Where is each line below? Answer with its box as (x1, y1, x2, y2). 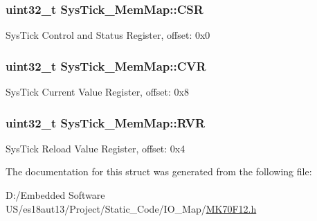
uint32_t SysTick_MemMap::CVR (6, 57, 206, 74)
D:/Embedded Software (6, 188, 105, 202)
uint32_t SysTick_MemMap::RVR (6, 114, 206, 131)
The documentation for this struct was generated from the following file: (6, 164, 312, 179)
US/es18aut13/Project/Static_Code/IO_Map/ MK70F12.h (6, 201, 257, 215)
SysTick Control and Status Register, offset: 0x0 (6, 28, 210, 42)
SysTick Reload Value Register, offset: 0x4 (6, 141, 185, 155)
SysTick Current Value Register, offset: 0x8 (6, 85, 189, 99)
